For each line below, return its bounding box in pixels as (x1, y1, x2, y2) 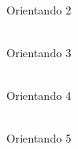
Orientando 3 (6, 43, 72, 60)
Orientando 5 (6, 130, 72, 147)
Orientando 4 (6, 86, 72, 103)
